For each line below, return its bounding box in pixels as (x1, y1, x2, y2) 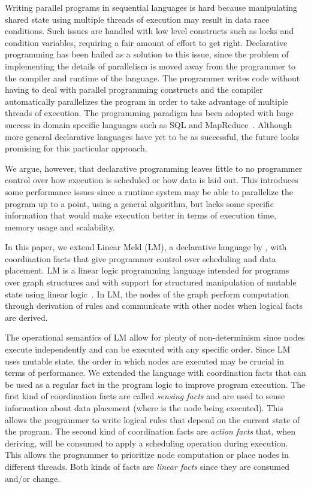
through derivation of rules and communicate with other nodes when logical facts (5, 299, 303, 312)
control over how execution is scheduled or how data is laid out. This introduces (5, 174, 298, 186)
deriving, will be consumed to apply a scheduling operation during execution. (5, 436, 288, 449)
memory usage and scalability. (5, 220, 115, 233)
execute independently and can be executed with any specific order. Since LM (5, 343, 291, 356)
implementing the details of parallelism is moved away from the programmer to (5, 59, 295, 72)
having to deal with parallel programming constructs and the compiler (5, 83, 263, 96)
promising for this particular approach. (5, 142, 147, 154)
